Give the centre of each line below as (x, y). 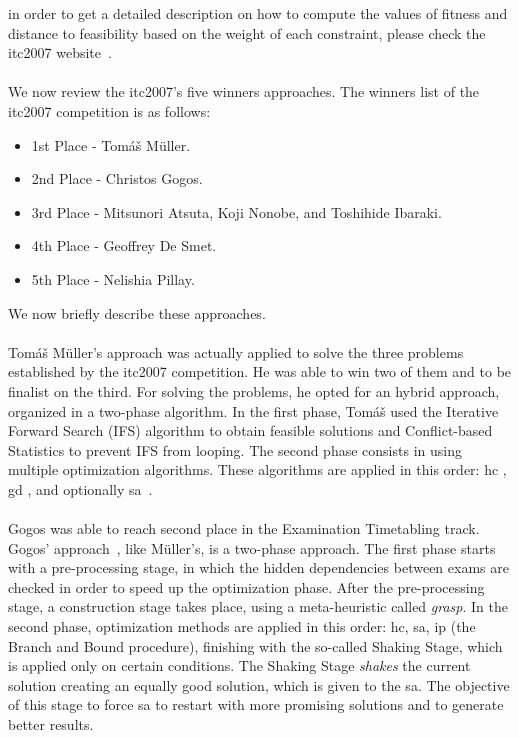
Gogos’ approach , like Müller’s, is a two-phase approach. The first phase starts (252, 547)
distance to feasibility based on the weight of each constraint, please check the (247, 32)
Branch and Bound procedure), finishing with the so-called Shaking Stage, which (255, 645)
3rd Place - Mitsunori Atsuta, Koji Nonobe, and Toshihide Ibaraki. (236, 211)
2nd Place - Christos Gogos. (117, 178)
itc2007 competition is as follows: (109, 110)
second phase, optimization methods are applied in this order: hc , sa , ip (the (242, 626)
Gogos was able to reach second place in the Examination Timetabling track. (244, 528)
